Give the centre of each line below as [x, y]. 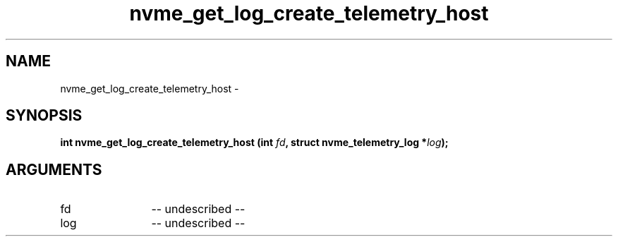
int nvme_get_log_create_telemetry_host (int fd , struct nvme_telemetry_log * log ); [254, 143]
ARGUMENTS [54, 169]
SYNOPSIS [44, 116]
